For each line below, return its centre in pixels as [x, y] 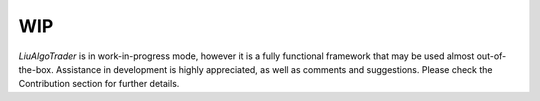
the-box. [36, 69]
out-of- [491, 56]
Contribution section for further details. [99, 84]
